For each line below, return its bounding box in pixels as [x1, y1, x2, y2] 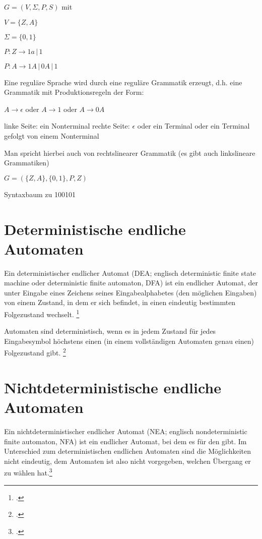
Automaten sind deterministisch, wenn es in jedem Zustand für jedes [4, 326, 216, 336]
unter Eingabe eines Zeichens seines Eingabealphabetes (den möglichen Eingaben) [4, 287, 257, 297]
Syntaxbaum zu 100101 [4, 189, 76, 199]
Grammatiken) [4, 157, 49, 168]
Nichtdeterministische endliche [4, 377, 221, 397]
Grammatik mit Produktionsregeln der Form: [4, 87, 144, 97]
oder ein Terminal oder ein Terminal [137, 121, 250, 131]
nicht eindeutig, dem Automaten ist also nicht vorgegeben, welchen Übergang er [4, 455, 251, 466]
